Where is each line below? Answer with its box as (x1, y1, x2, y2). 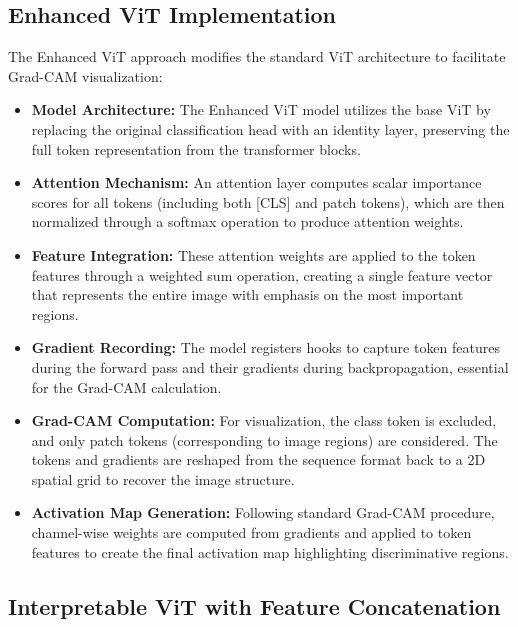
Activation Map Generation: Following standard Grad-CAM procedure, (31, 502, 495, 523)
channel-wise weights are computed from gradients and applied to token (31, 522, 472, 543)
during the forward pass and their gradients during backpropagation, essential (31, 356, 509, 377)
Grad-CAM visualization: (8, 65, 163, 86)
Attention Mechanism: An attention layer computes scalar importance (31, 172, 482, 193)
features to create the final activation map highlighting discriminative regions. (31, 541, 509, 562)
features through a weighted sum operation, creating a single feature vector (31, 264, 493, 285)
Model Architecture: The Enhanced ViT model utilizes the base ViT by (31, 99, 491, 120)
